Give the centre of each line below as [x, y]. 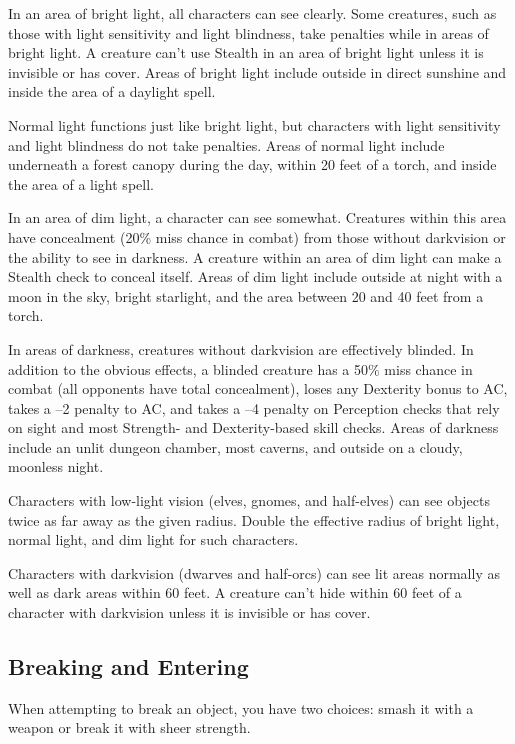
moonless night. [56, 466]
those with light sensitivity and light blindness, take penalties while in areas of [248, 32]
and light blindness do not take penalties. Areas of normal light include [226, 144]
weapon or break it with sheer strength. [129, 727]
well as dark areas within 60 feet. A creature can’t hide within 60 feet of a [235, 592]
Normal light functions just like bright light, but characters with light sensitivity [254, 124]
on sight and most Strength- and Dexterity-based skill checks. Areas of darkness [253, 427]
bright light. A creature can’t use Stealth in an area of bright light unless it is [246, 52]
